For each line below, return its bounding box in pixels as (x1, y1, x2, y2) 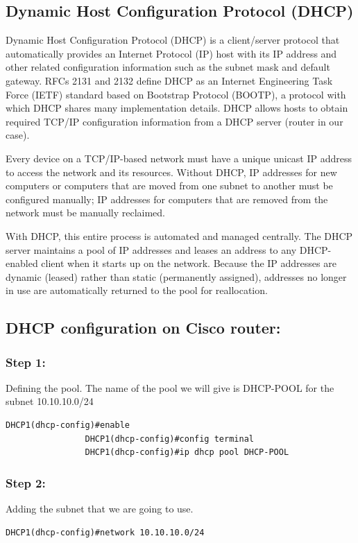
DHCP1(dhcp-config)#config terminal (85, 433, 254, 444)
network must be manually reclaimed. (6, 205, 165, 220)
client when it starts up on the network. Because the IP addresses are (41, 256, 336, 270)
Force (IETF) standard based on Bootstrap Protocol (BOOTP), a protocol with (6, 87, 346, 101)
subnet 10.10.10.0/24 (6, 394, 94, 408)
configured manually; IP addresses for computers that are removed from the (6, 191, 328, 206)
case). (6, 128, 30, 142)
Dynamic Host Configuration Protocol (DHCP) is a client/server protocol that (6, 33, 340, 47)
